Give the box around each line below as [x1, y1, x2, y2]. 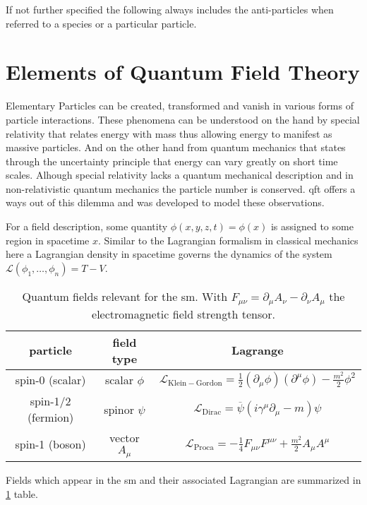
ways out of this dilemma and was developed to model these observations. [6, 195, 325, 210]
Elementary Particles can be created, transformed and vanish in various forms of [6, 98, 354, 113]
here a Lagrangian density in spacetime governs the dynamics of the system [6, 246, 332, 261]
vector [109, 429, 140, 446]
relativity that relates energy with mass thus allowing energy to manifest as [6, 126, 332, 141]
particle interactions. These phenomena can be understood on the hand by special [6, 112, 360, 126]
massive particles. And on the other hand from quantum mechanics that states [6, 140, 346, 155]
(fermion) [27, 409, 74, 426]
